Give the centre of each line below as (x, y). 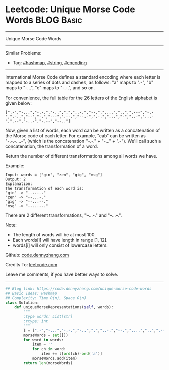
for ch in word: (49, 349)
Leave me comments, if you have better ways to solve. (62, 274)
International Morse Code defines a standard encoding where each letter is (83, 77)
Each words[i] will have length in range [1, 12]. (60, 240)
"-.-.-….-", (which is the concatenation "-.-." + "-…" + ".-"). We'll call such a (83, 141)
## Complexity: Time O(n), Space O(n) (46, 298)
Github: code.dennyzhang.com (37, 255)
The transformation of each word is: (45, 188)
